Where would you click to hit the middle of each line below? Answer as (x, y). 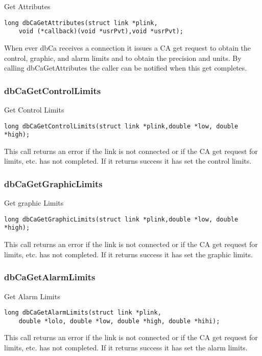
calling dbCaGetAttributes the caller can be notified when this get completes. (126, 68)
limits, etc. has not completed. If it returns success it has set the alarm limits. (126, 348)
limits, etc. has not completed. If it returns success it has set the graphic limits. (128, 254)
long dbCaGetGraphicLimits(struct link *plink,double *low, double (121, 219)
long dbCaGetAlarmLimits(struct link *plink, (83, 313)
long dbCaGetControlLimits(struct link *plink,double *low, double (121, 126)
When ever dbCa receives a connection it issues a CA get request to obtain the (128, 47)
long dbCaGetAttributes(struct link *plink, (81, 23)
